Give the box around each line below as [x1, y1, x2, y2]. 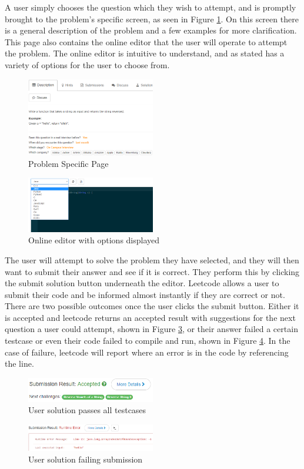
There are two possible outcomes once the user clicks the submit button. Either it [5, 300, 299, 312]
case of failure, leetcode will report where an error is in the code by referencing [5, 346, 289, 358]
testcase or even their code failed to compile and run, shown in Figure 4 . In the [5, 334, 290, 347]
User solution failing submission [28, 453, 143, 465]
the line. [5, 357, 34, 370]
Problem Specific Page [28, 157, 109, 169]
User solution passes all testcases [28, 404, 146, 416]
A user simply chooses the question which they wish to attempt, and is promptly [5, 1, 296, 13]
